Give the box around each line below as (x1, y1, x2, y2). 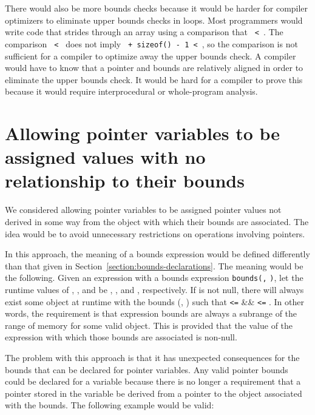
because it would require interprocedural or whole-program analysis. (5, 85, 258, 98)
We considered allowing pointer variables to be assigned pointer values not (5, 203, 282, 216)
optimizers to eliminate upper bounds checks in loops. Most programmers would (5, 13, 303, 26)
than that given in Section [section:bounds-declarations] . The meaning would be (5, 259, 303, 272)
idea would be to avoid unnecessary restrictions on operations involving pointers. (5, 227, 305, 240)
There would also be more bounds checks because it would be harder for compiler (5, 2, 308, 14)
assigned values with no (5, 144, 206, 169)
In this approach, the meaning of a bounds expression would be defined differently (5, 248, 310, 260)
